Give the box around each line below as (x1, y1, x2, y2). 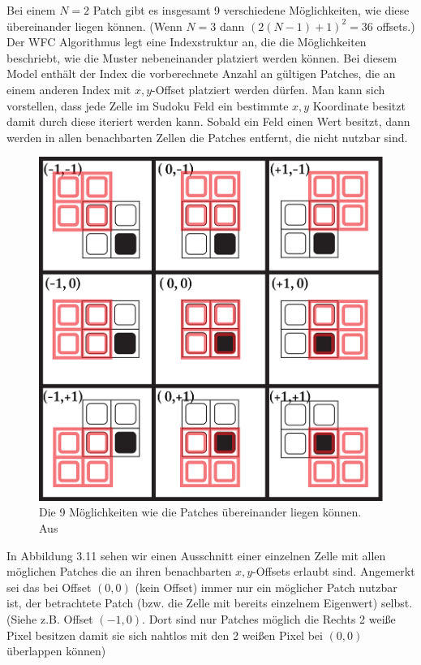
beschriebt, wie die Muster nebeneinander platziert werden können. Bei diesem (6, 49, 397, 66)
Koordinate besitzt (312, 97, 406, 114)
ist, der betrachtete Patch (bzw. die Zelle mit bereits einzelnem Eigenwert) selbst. (6, 594, 413, 611)
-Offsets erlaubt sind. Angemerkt (252, 563, 415, 580)
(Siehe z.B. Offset (6, 611, 93, 628)
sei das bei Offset (6, 578, 92, 595)
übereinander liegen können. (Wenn (6, 17, 183, 34)
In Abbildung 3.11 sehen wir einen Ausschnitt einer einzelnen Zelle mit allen (6, 546, 386, 564)
